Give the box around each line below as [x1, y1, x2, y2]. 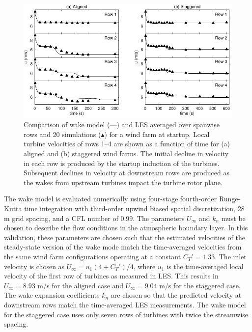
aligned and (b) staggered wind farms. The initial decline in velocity [24, 148, 229, 159]
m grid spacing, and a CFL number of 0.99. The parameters [4, 213, 185, 223]
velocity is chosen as [4, 261, 65, 271]
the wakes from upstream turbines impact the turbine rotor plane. [24, 177, 223, 187]
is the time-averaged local [167, 261, 244, 271]
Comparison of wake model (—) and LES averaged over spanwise [24, 119, 220, 130]
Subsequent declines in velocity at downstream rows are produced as [24, 167, 229, 178]
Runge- [219, 194, 241, 204]
